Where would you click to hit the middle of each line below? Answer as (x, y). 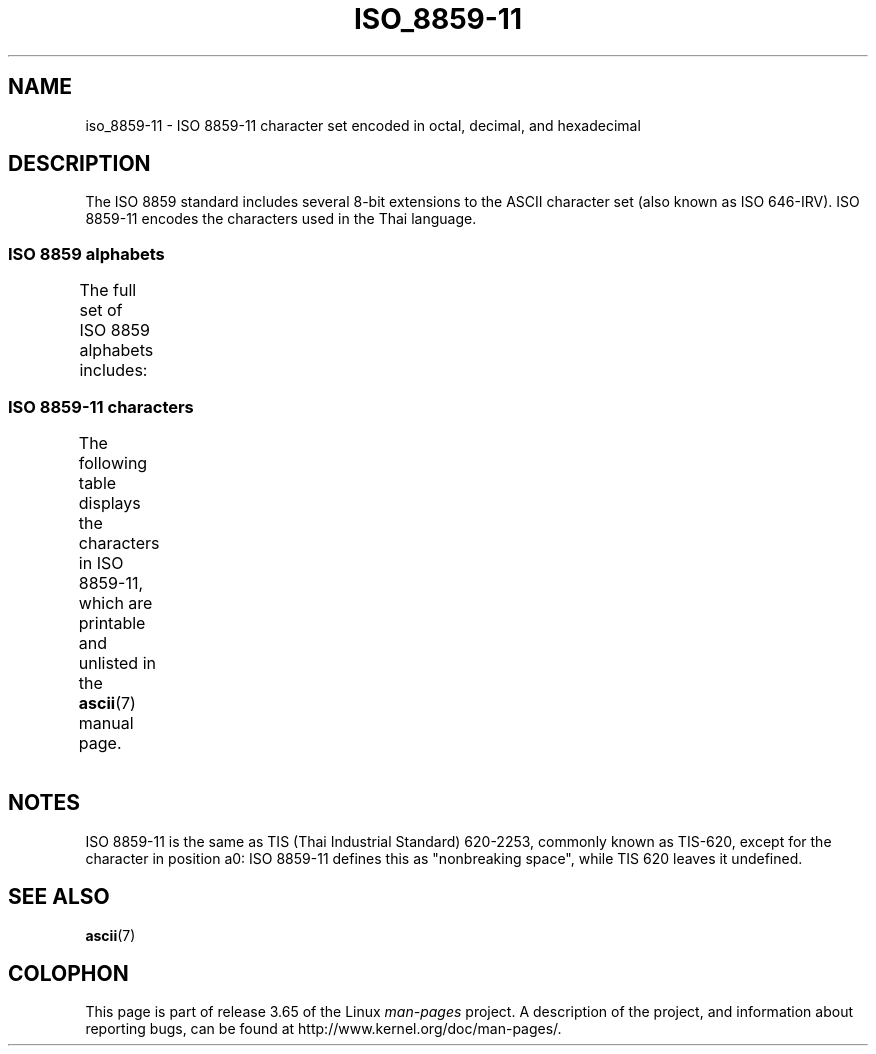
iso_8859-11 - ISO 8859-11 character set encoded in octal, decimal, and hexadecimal (363, 125)
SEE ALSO (59, 897)
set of (101, 310)
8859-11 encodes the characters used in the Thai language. (281, 219)
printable (112, 622)
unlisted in (117, 662)
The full (108, 290)
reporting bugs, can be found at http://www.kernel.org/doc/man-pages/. (323, 1029)
